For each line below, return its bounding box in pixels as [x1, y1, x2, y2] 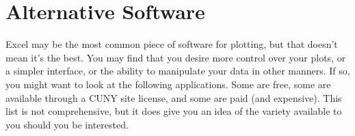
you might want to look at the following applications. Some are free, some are [5, 77, 331, 91]
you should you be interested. [5, 117, 129, 131]
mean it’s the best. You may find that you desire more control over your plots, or [5, 50, 346, 64]
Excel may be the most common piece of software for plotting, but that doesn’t [5, 37, 338, 51]
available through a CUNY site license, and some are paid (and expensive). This [5, 90, 342, 105]
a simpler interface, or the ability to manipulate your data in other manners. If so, [5, 64, 350, 78]
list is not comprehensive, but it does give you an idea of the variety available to [5, 104, 342, 118]
